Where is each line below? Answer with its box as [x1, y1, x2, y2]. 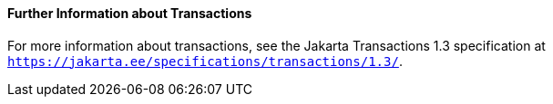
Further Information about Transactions [7, 5, 252, 21]
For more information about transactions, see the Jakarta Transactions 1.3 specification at [7, 37, 546, 53]
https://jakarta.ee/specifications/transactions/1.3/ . [7, 52, 403, 69]
